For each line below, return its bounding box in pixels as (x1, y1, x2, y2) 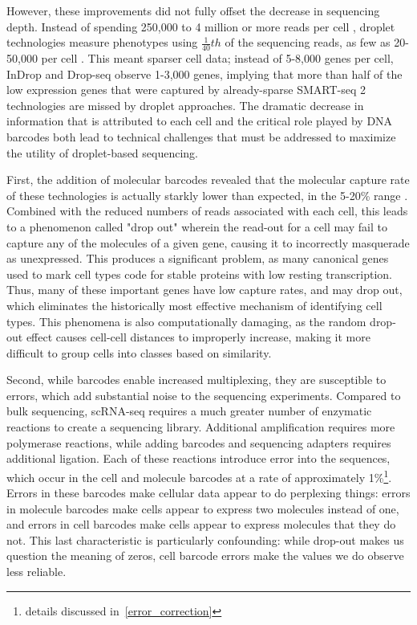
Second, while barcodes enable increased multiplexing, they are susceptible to (6, 371, 387, 388)
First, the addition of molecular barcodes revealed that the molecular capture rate (6, 171, 410, 188)
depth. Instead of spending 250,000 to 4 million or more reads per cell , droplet (6, 18, 395, 35)
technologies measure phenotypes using (6, 34, 198, 51)
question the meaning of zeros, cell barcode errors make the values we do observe (6, 547, 404, 564)
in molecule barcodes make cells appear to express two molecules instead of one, (6, 500, 399, 517)
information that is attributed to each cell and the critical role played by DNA (6, 112, 393, 129)
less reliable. (6, 563, 67, 580)
